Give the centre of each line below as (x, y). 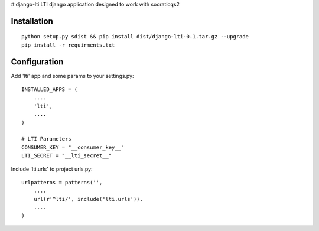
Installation (32, 21)
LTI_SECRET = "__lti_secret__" (67, 156)
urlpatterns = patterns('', (62, 182)
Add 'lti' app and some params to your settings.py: (72, 76)
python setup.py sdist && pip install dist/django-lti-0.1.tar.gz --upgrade (135, 37)
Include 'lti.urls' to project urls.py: (52, 169)
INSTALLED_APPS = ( (50, 90)
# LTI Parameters (46, 139)
